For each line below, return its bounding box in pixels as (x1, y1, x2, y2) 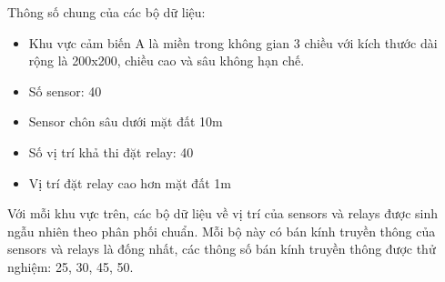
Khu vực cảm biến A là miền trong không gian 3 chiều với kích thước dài (28, 33, 438, 52)
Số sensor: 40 (28, 81, 102, 100)
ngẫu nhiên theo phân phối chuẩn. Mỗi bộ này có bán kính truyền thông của (7, 221, 436, 240)
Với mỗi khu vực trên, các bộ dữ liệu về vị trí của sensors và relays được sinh (7, 204, 439, 223)
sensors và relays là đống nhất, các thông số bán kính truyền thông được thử (7, 239, 436, 258)
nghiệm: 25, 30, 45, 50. (7, 257, 134, 276)
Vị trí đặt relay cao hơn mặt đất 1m (28, 173, 231, 192)
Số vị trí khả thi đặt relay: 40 (28, 142, 194, 161)
